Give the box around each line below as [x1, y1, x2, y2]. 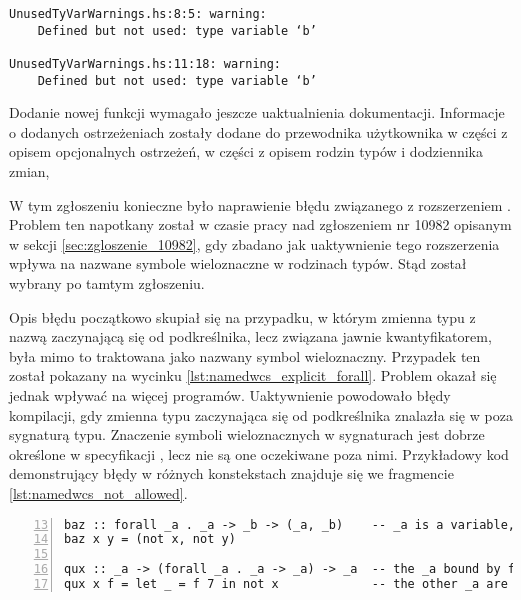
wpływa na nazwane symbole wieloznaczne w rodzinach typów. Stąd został [9, 253, 467, 274]
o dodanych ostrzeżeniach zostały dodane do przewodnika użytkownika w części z [9, 121, 508, 142]
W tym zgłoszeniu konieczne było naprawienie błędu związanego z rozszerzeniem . [9, 194, 511, 215]
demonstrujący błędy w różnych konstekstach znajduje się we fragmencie [9, 463, 454, 484]
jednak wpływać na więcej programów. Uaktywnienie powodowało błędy [9, 385, 451, 405]
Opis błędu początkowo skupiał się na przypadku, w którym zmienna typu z [9, 306, 476, 327]
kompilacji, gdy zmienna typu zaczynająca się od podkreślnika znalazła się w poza [9, 404, 513, 425]
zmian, [9, 161, 50, 182]
